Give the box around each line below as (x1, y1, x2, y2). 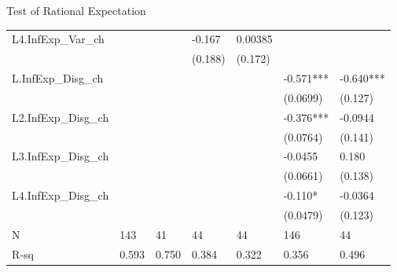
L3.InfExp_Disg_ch (12, 148, 109, 164)
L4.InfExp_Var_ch (12, 31, 105, 47)
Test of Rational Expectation (6, 2, 146, 18)
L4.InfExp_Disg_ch (12, 187, 109, 204)
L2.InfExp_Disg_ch (12, 108, 109, 125)
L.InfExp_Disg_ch (12, 70, 104, 86)
